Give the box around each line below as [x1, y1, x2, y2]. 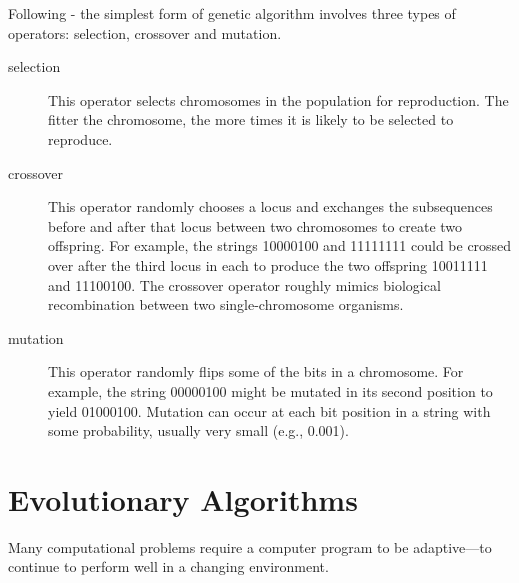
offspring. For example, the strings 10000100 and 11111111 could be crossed [48, 235, 512, 256]
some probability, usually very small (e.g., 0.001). [48, 420, 349, 441]
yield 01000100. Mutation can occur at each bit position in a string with [48, 400, 491, 421]
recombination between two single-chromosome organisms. [48, 294, 404, 315]
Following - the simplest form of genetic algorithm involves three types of [8, 3, 456, 23]
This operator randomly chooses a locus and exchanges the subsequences [48, 196, 493, 217]
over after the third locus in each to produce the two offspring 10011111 [48, 254, 488, 275]
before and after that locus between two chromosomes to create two [48, 215, 463, 236]
